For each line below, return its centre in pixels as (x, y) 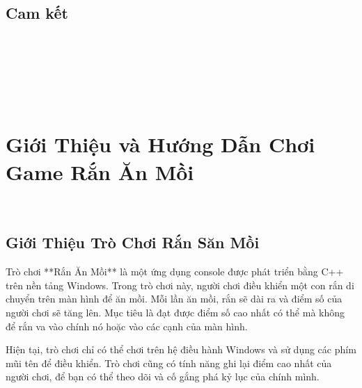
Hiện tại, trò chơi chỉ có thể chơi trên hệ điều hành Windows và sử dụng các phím (181, 349)
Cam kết (37, 13)
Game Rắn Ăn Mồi (100, 171)
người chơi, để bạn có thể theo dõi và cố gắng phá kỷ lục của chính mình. (163, 377)
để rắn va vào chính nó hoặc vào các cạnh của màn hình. (127, 326)
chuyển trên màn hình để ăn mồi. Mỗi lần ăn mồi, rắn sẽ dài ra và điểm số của (174, 299)
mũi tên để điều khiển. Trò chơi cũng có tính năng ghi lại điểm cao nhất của (169, 363)
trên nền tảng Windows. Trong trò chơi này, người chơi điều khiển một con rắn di (180, 285)
